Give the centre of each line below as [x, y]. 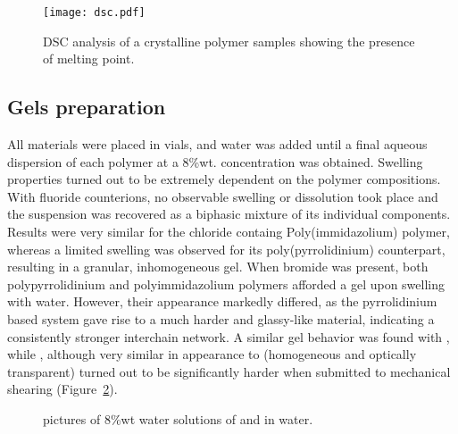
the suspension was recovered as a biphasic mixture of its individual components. [229, 214]
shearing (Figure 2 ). [62, 389]
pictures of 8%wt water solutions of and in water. [178, 418]
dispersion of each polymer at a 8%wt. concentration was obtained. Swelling [215, 161]
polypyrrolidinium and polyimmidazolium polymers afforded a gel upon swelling [226, 284]
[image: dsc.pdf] [94, 13]
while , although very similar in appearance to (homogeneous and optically [212, 354]
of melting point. [89, 58]
